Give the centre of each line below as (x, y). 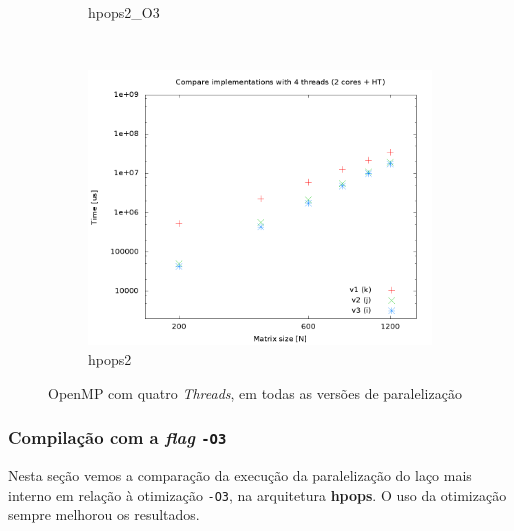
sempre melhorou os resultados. (104, 514)
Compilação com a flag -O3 (117, 437)
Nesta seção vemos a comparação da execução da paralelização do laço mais (240, 474)
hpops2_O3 (124, 12)
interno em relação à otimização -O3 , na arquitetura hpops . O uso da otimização (257, 494)
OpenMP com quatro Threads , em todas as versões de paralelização (255, 392)
